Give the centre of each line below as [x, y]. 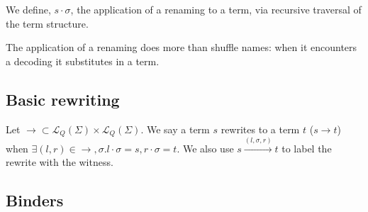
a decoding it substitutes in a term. [83, 61]
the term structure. [47, 23]
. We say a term [175, 129]
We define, [28, 9]
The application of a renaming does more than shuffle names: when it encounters [182, 47]
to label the [307, 148]
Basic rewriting [63, 99]
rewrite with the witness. [60, 162]
